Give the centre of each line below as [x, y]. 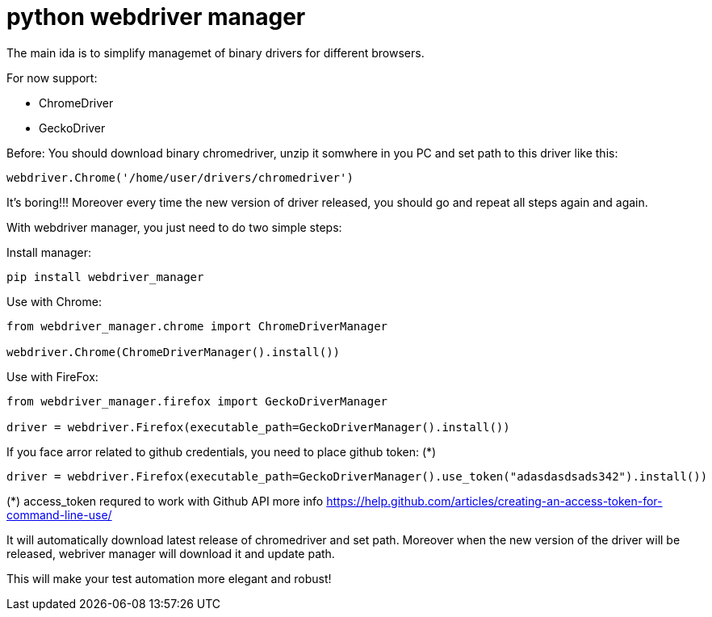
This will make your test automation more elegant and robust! [169, 578]
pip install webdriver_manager [105, 277]
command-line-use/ [59, 514]
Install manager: [49, 252]
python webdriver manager [156, 17]
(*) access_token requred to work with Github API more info [165, 501]
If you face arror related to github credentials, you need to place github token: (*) [222, 451]
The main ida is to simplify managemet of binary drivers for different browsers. [216, 52]
